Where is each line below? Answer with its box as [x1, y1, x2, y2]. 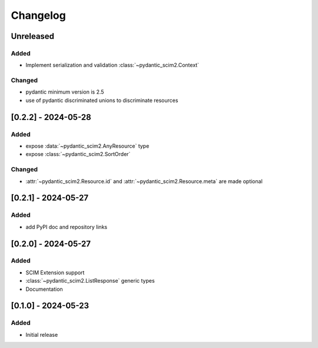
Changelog [11, 9, 66, 22]
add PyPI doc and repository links [25, 223, 108, 230]
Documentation [25, 286, 63, 293]
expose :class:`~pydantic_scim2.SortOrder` [25, 151, 131, 158]
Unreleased [11, 31, 55, 41]
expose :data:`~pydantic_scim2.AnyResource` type [25, 142, 150, 150]
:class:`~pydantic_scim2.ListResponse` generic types [25, 277, 155, 284]
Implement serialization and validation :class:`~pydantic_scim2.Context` [25, 62, 200, 69]
